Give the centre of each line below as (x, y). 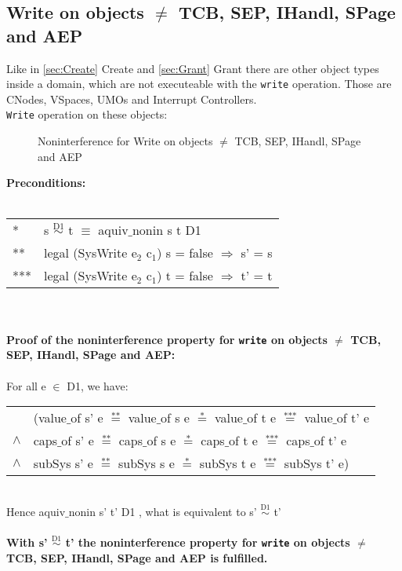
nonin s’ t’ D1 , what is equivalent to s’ (163, 511)
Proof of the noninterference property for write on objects (167, 339)
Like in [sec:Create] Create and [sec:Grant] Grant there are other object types (193, 68)
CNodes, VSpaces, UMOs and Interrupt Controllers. (132, 99)
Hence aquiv (36, 511)
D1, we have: (98, 385)
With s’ (27, 542)
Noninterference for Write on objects (125, 141)
